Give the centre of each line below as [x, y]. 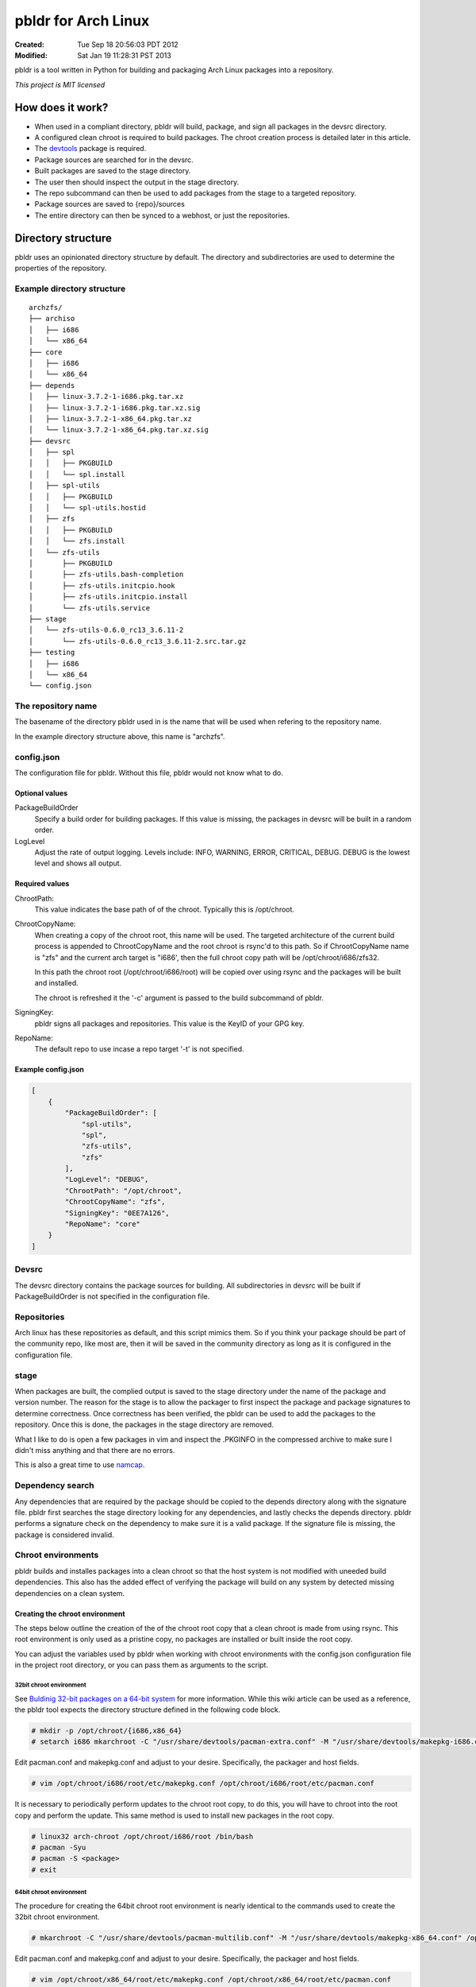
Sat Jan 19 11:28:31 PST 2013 [125, 55]
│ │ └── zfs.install [77, 541]
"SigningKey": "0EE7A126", [117, 1213]
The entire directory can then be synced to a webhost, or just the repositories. [162, 215]
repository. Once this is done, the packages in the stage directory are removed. [144, 1425]
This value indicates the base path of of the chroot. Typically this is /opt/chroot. [165, 909]
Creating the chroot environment [70, 1613]
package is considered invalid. [64, 1535]
